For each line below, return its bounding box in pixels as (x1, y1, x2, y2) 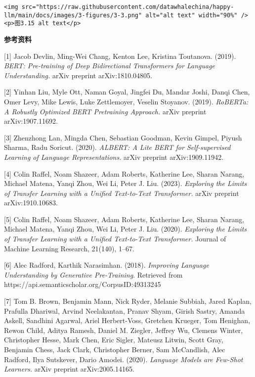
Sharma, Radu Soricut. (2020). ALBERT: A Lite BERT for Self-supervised (4, 142, 231, 152)
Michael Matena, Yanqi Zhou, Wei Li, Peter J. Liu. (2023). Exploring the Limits (4, 178, 247, 188)
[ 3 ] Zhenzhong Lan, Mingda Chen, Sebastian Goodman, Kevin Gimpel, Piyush (4, 132, 242, 142)
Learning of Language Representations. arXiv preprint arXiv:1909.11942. (4, 151, 224, 162)
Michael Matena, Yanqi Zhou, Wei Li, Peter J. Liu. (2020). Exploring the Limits (4, 224, 247, 234)
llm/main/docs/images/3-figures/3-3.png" (4, 11, 142, 19)
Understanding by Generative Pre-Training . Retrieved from (4, 269, 183, 280)
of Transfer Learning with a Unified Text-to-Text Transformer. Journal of (4, 234, 226, 244)
